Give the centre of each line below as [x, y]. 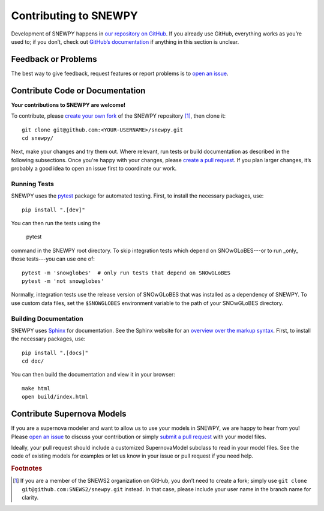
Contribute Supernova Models [69, 414]
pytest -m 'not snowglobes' [63, 281]
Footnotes [27, 468]
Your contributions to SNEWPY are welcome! [68, 104]
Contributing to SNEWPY [74, 16]
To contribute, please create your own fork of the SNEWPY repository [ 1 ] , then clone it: [118, 116]
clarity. [30, 498]
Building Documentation [47, 318]
